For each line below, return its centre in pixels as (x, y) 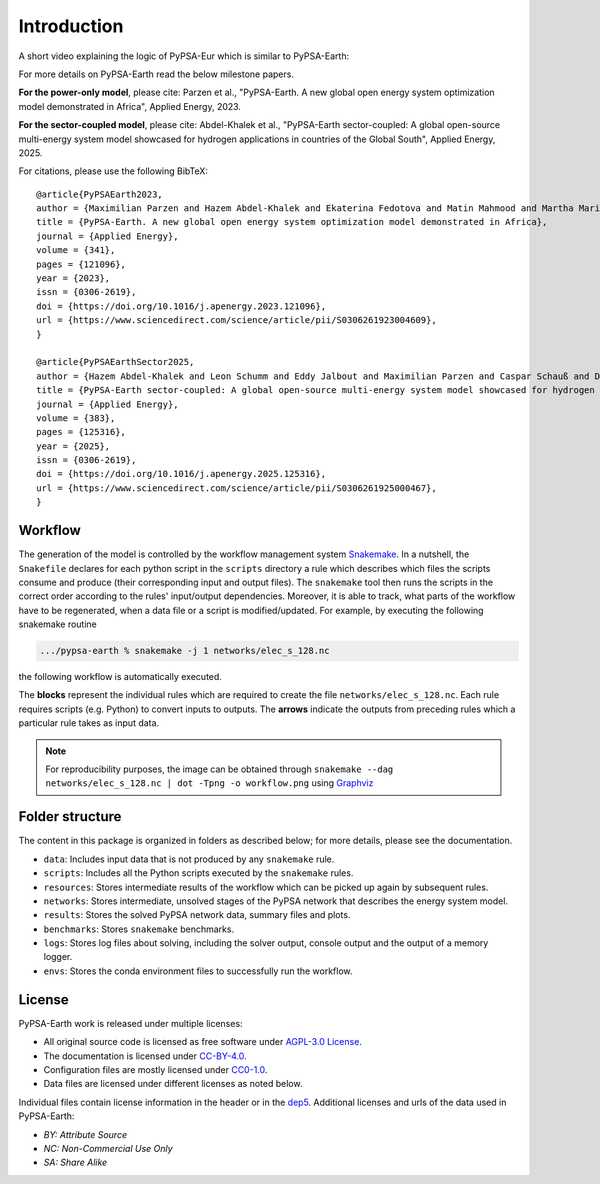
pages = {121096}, (81, 264)
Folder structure (70, 816)
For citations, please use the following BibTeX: (113, 171)
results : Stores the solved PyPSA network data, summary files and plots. (197, 915)
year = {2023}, (73, 278)
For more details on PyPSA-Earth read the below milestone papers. (156, 74)
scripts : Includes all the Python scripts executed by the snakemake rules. (198, 873)
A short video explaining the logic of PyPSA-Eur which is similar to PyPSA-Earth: (184, 56)
